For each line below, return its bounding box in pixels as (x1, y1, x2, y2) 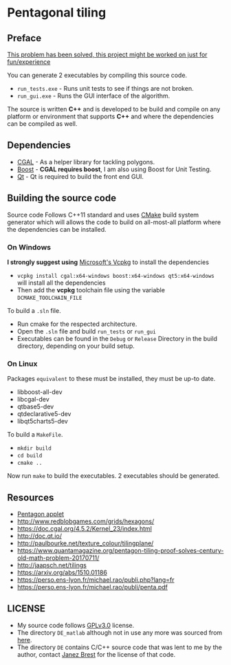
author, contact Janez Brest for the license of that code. (16, 650, 176, 658)
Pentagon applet (16, 510, 64, 519)
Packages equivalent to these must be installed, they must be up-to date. (7, 375, 216, 383)
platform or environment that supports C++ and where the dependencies (7, 112, 214, 120)
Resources (7, 492, 54, 503)
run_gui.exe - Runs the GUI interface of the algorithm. (16, 91, 170, 100)
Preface (7, 32, 42, 44)
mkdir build (16, 445, 52, 452)
